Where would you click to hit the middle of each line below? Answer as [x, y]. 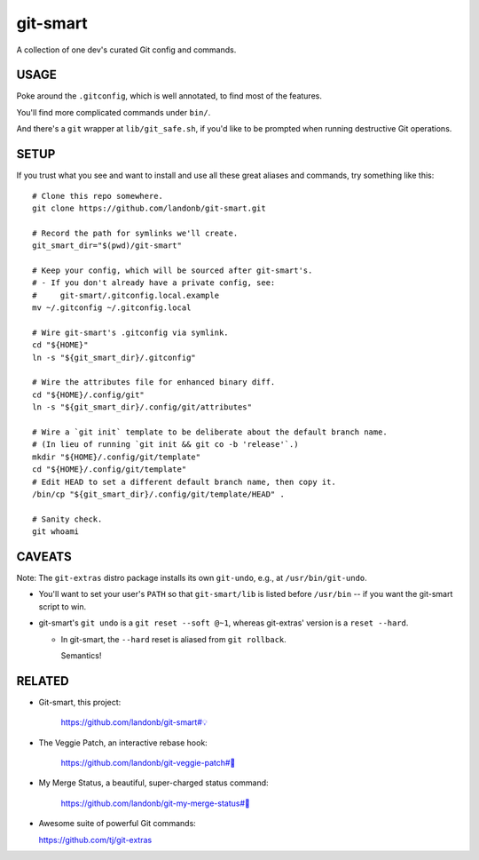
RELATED [43, 681]
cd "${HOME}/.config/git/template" [110, 470]
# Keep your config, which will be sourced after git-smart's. [173, 270]
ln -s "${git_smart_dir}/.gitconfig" [114, 357]
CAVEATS [44, 557]
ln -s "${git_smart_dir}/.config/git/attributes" [142, 407]
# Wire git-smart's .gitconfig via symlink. [131, 332]
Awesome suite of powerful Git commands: [118, 824]
